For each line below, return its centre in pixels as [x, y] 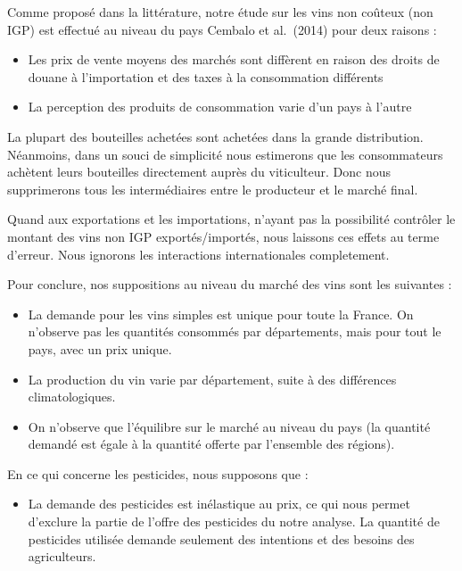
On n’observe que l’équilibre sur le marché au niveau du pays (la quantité [229, 426]
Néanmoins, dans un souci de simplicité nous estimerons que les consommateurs [225, 154]
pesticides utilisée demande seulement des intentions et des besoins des [221, 538]
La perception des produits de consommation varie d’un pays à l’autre [220, 107]
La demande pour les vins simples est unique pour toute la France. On [221, 314]
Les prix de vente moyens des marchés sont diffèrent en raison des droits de [234, 59]
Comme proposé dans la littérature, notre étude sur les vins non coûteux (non [220, 12]
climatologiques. [72, 397]
